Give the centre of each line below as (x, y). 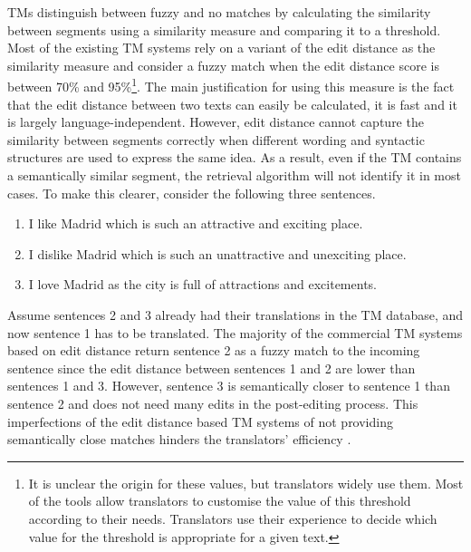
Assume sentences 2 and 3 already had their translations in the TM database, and (235, 314)
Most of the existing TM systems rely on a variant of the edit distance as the (221, 48)
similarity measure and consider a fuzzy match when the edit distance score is (223, 65)
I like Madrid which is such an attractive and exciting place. (196, 223)
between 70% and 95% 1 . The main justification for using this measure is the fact (231, 85)
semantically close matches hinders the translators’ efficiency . (179, 439)
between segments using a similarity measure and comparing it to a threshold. (224, 29)
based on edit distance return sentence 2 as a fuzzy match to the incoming (214, 350)
